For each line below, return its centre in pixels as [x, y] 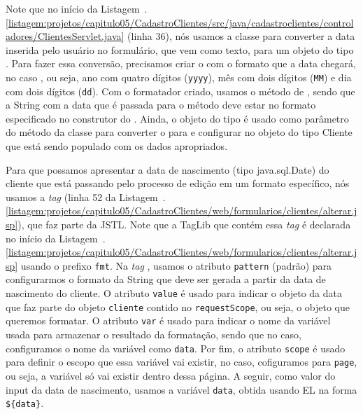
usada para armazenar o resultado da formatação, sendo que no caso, [154, 334]
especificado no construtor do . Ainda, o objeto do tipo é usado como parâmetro [177, 118]
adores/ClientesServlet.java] [65, 36]
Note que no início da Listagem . [77, 8]
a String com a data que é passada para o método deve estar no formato [161, 105]
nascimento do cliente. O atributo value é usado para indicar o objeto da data [174, 293]
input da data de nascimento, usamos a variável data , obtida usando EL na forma [181, 389]
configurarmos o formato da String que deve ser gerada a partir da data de [166, 279]
